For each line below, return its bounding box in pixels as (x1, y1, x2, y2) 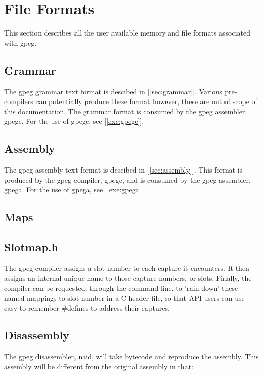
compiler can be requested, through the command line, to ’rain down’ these (4, 283, 238, 293)
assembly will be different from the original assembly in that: (4, 361, 193, 371)
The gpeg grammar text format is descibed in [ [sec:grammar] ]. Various (4, 86, 222, 96)
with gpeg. (4, 37, 37, 48)
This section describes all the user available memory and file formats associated (4, 27, 251, 38)
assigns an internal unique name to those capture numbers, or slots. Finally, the (4, 272, 252, 283)
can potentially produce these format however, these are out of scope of (35, 96, 257, 107)
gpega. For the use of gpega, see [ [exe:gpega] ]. (4, 184, 145, 195)
